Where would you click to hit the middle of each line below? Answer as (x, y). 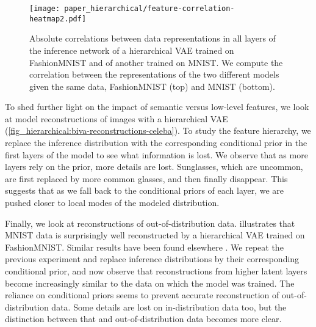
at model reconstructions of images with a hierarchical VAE (117, 118)
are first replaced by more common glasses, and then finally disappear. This (146, 178)
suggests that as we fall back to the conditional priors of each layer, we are (145, 190)
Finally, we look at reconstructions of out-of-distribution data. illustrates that (150, 223)
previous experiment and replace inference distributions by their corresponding (152, 259)
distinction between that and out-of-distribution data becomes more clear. (143, 319)
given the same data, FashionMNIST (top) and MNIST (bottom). (152, 86)
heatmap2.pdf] (58, 19)
